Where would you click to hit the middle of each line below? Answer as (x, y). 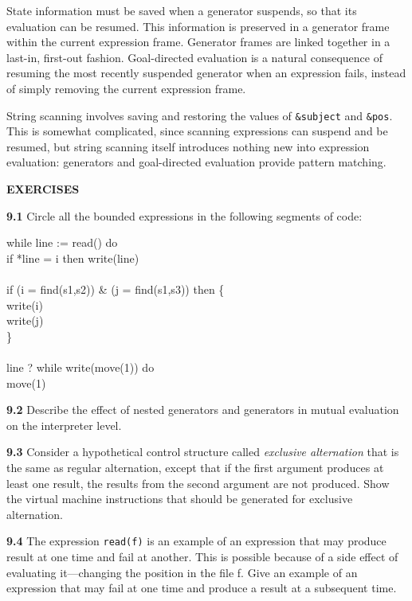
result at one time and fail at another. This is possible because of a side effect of (202, 556)
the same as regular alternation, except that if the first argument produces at (195, 467)
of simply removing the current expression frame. (126, 88)
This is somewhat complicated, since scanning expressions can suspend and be (197, 131)
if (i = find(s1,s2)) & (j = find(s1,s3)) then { (116, 289)
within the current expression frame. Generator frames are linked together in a (198, 42)
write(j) (25, 320)
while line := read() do (62, 242)
